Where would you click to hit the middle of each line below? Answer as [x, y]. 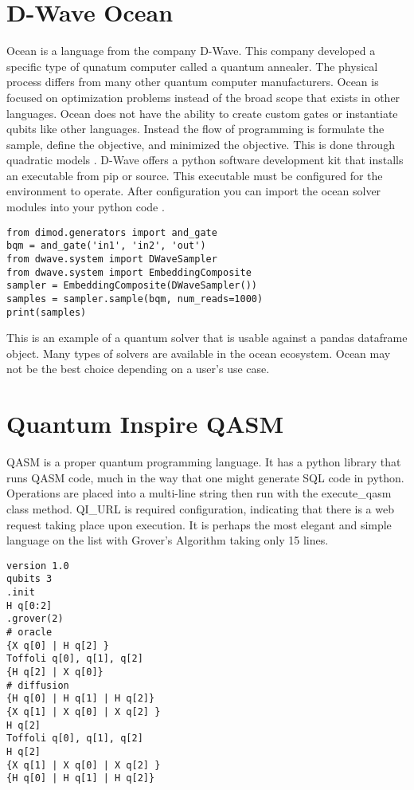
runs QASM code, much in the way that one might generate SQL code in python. [205, 477]
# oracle [29, 632]
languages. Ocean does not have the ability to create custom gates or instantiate [202, 113]
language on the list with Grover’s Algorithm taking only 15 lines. [168, 540]
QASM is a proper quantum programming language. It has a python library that [204, 462]
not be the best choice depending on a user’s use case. [138, 369]
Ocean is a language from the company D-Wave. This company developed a [191, 51]
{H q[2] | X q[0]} [55, 672]
